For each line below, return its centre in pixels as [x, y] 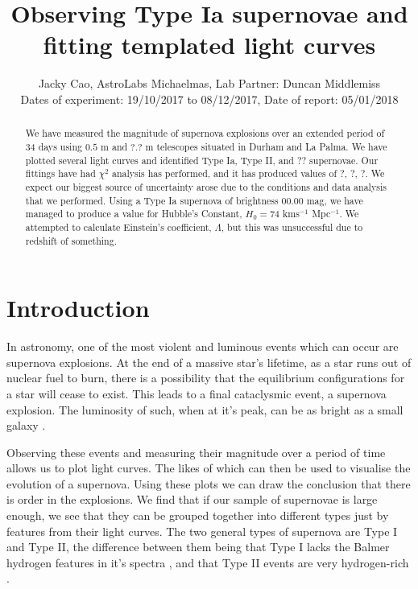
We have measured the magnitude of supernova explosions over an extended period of [205, 133]
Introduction [78, 308]
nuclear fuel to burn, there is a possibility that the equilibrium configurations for [206, 378]
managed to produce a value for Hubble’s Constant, [134, 214]
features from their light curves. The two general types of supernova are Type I [202, 531]
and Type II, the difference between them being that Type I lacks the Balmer [198, 547]
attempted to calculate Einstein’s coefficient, [118, 227]
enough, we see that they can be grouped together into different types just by [198, 515]
